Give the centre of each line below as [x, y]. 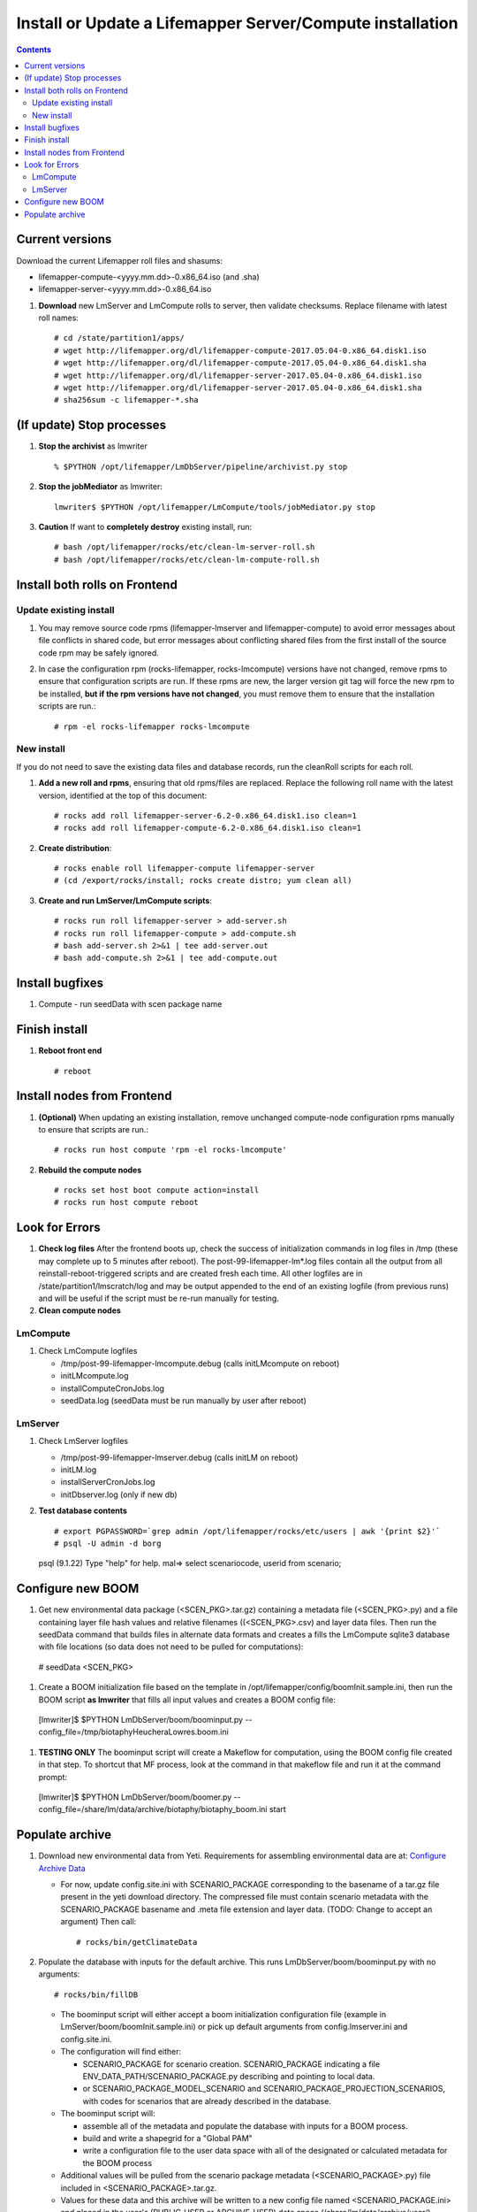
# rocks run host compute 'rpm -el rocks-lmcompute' [170, 1150]
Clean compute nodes [79, 1310]
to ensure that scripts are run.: [94, 1129]
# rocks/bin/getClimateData [137, 1942]
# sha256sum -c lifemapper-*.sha [126, 400]
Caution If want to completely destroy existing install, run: [145, 526]
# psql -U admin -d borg [108, 1543]
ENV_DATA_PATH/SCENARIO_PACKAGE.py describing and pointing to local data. [229, 2077]
